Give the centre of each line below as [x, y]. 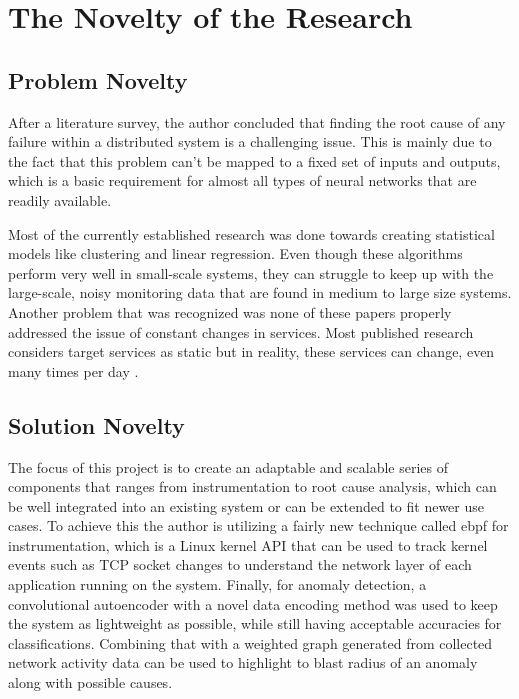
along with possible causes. [90, 682]
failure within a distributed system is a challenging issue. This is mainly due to [250, 141]
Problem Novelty [98, 79]
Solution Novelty [96, 424]
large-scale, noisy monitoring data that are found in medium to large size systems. [260, 292]
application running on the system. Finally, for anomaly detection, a [217, 584]
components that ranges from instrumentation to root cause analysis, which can [252, 486]
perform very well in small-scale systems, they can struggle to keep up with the [251, 272]
